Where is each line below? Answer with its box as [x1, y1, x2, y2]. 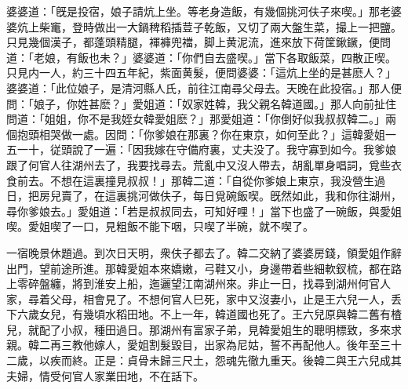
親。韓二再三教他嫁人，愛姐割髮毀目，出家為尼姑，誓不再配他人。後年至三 [6, 336, 391, 353]
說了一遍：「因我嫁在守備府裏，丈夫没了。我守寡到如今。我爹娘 [71, 141, 396, 158]
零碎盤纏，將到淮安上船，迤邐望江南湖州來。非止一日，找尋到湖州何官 [16, 275, 380, 292]
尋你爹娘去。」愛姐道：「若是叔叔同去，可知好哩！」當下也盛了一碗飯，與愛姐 [6, 202, 402, 219]
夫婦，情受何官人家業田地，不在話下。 [6, 367, 204, 384]
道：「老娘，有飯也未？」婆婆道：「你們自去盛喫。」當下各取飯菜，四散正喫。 [6, 49, 396, 65]
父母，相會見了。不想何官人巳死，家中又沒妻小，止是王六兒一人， [49, 290, 391, 307]
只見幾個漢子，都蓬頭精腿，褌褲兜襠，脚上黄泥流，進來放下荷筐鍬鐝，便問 [6, 34, 391, 50]
